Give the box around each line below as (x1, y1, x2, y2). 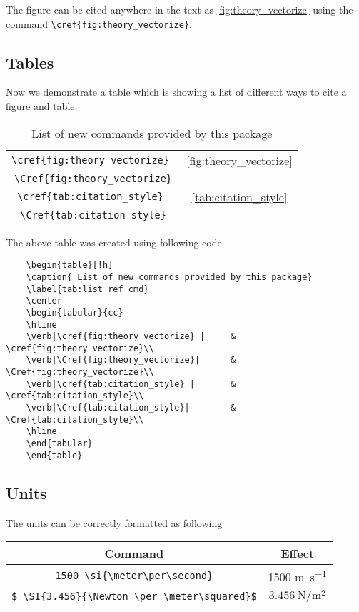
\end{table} (26, 450, 83, 461)
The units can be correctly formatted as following (6, 515, 223, 530)
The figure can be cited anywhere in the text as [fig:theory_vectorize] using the (6, 2, 353, 16)
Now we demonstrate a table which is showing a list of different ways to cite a (6, 84, 347, 99)
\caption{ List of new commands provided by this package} (26, 271, 313, 282)
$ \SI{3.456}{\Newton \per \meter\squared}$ (11, 590, 257, 602)
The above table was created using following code (6, 234, 222, 249)
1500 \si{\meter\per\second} (55, 570, 213, 582)
